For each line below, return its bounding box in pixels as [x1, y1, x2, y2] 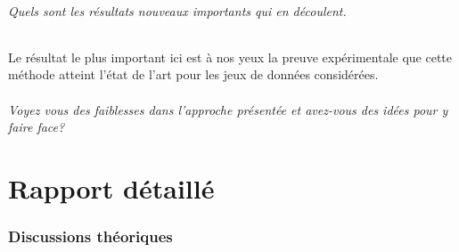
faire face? [8, 118, 65, 136]
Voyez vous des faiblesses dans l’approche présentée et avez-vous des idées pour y [8, 100, 448, 118]
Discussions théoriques [8, 225, 173, 248]
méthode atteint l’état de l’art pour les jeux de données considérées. [8, 65, 379, 84]
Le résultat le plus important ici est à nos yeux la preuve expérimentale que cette [8, 47, 452, 66]
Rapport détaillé [8, 169, 215, 206]
